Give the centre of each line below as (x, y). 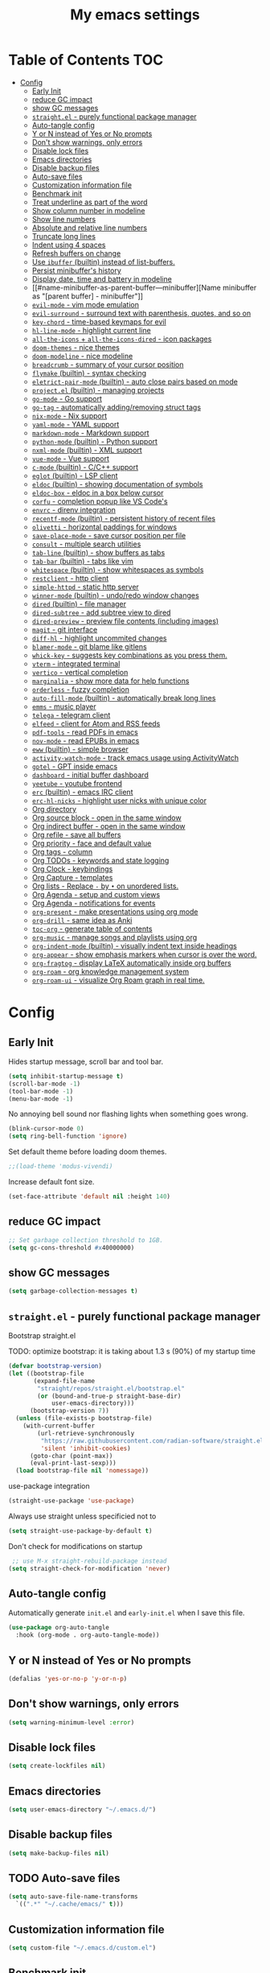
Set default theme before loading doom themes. (88, 1151)
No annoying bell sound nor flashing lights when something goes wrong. (128, 1114)
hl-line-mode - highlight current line (91, 330)
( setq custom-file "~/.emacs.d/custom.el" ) (82, 1948)
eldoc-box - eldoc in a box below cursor (98, 492)
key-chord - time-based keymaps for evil (99, 321)
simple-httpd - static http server (85, 587)
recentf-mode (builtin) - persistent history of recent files (123, 518)
